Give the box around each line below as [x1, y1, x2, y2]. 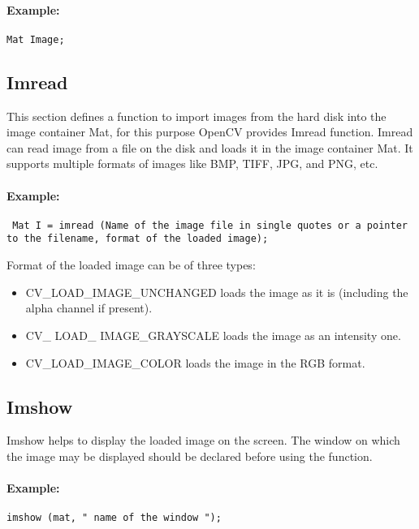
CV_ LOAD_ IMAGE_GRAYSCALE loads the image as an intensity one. [25, 326, 401, 343]
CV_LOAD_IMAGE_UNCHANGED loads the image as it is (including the [25, 283, 408, 300]
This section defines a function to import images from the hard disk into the [6, 107, 387, 124]
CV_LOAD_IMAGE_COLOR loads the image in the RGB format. [25, 354, 365, 371]
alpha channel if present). [25, 299, 153, 316]
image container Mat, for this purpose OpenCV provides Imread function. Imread [6, 123, 413, 140]
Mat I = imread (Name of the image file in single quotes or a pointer [12, 219, 408, 231]
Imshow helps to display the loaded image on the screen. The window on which [6, 432, 400, 449]
